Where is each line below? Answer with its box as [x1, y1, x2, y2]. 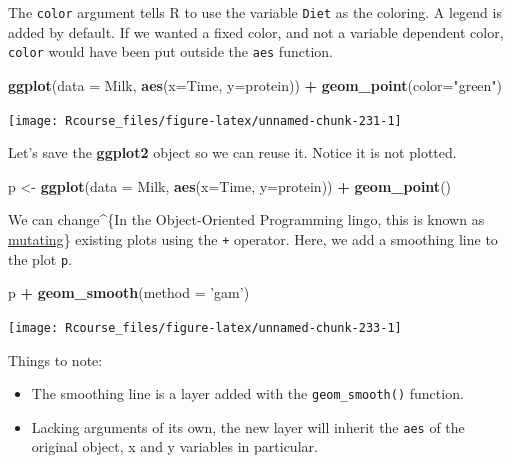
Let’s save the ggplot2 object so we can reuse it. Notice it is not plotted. [8, 142, 457, 163]
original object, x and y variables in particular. [31, 436, 318, 457]
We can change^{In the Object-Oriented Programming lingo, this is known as [8, 209, 485, 230]
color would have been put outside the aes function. [8, 41, 333, 62]
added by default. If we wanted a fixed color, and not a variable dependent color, [8, 21, 504, 42]
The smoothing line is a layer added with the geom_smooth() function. [31, 383, 464, 404]
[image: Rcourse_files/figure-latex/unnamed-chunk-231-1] [8, 113, 402, 128]
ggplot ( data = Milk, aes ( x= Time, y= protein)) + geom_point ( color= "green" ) [8, 74, 503, 95]
